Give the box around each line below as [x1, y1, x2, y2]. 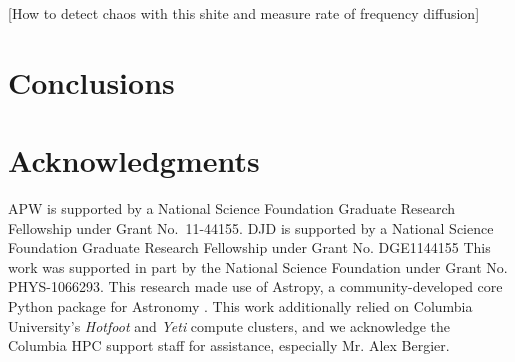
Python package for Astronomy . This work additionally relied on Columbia [8, 296, 473, 317]
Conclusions [8, 61, 175, 102]
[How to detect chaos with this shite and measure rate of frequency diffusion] [8, 3, 480, 23]
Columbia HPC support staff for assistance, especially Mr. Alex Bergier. [8, 335, 450, 356]
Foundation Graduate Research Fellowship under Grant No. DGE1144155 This [8, 237, 491, 258]
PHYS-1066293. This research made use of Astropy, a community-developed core [8, 276, 503, 297]
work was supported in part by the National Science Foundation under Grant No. [8, 256, 508, 277]
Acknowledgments [8, 140, 260, 181]
